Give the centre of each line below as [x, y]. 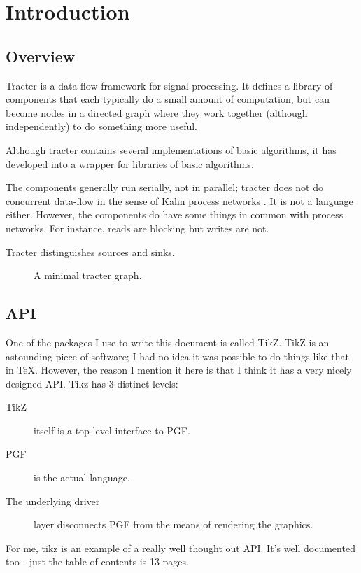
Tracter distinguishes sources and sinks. [90, 252]
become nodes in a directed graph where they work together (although [157, 112]
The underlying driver [53, 501]
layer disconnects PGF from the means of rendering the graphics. [174, 524]
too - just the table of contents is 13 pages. [97, 561]
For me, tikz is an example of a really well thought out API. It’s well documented [180, 547]
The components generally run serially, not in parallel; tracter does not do [164, 187]
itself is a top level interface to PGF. [112, 430]
